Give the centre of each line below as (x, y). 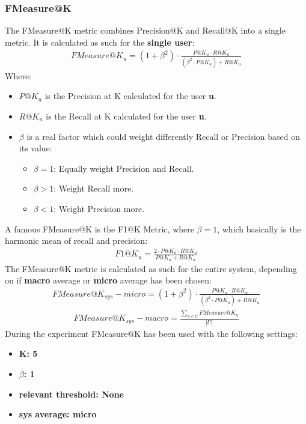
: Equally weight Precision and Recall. (124, 168)
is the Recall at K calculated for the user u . (126, 116)
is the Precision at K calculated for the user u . (130, 96)
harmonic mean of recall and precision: (76, 241)
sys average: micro (58, 414)
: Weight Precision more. (99, 208)
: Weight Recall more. (94, 188)
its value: (35, 148)
